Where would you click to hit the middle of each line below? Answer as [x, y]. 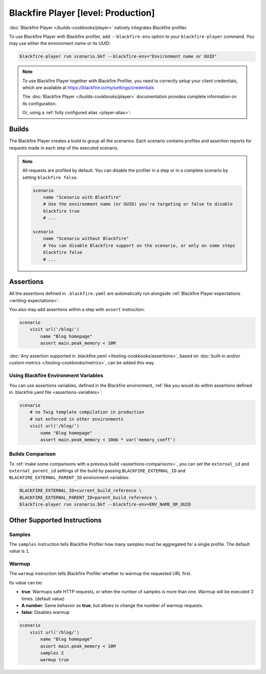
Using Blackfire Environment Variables [56, 376]
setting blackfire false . [50, 177]
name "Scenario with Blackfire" [82, 197]
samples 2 [52, 653]
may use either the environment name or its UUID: [60, 43]
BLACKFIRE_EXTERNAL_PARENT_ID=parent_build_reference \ [88, 497]
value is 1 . [19, 551]
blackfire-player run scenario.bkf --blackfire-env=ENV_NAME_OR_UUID [105, 504]
